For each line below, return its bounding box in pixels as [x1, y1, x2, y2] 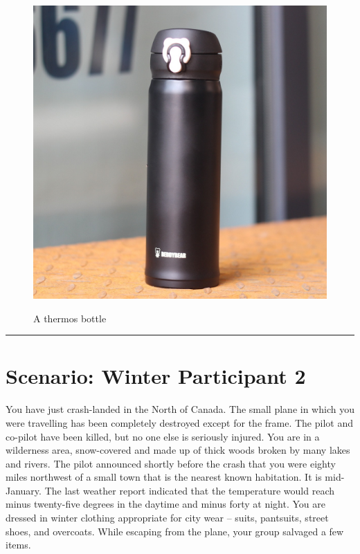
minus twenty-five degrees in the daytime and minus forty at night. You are [6, 497, 325, 511]
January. [6, 483, 42, 497]
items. [6, 537, 31, 552]
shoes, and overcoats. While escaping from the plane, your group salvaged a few [6, 524, 344, 538]
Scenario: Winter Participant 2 [6, 362, 306, 390]
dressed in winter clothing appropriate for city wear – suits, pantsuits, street [6, 510, 329, 525]
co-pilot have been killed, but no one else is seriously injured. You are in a [6, 429, 320, 443]
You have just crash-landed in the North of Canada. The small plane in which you [6, 402, 354, 416]
